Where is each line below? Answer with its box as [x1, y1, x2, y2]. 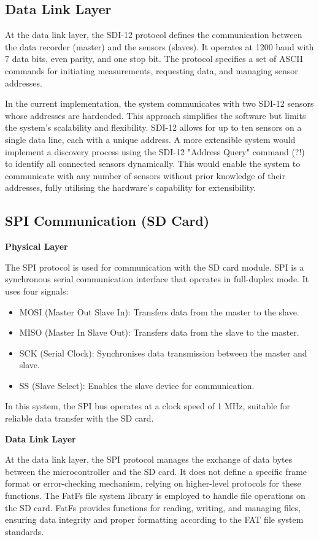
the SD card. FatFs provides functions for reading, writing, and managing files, [5, 501, 301, 514]
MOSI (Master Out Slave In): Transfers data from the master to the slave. [19, 305, 299, 318]
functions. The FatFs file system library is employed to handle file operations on [5, 489, 306, 502]
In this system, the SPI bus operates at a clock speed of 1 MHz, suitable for [5, 399, 291, 412]
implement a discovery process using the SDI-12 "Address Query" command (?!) [5, 145, 305, 158]
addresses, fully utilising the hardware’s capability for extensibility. [5, 181, 256, 194]
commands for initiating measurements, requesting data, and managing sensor [5, 64, 298, 77]
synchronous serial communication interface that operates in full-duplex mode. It [5, 272, 309, 285]
